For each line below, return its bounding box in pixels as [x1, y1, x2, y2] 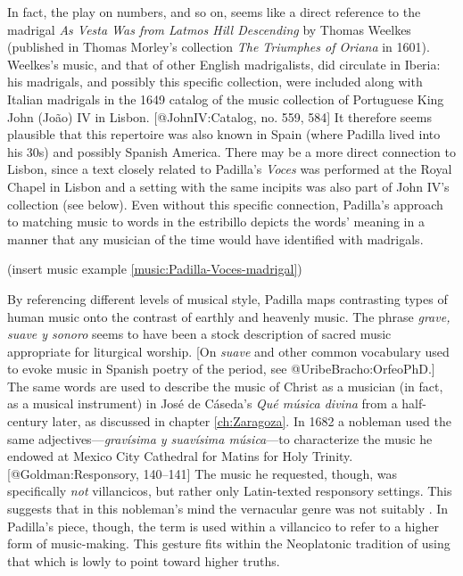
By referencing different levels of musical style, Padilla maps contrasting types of [7, 289, 448, 308]
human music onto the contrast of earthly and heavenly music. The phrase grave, [7, 307, 451, 325]
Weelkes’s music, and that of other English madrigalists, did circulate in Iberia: [7, 54, 441, 73]
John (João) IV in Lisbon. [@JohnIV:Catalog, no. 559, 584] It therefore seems [7, 107, 432, 126]
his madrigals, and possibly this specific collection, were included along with [7, 72, 423, 91]
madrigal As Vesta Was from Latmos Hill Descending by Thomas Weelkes [7, 20, 411, 38]
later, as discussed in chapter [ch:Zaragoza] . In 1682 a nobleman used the [52, 412, 451, 431]
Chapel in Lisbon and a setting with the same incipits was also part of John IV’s [7, 177, 450, 195]
